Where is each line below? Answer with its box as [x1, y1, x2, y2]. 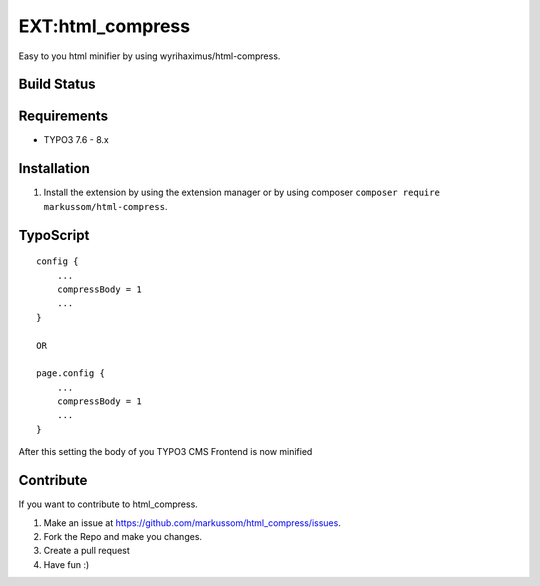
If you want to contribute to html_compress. [18, 498, 199, 510]
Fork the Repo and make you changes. [43, 530, 203, 542]
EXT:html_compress [18, 15, 190, 37]
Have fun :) [43, 558, 90, 570]
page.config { [36, 368, 105, 379]
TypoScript [18, 226, 90, 244]
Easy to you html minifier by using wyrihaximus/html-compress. [18, 50, 281, 62]
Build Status [18, 76, 96, 93]
